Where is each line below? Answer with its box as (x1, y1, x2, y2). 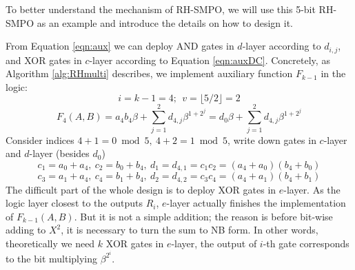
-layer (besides (29, 146, 90, 160)
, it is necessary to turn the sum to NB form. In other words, (61, 222, 318, 237)
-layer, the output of (171, 236, 257, 251)
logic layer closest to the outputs (6, 196, 143, 210)
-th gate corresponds (263, 236, 349, 251)
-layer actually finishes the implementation (166, 196, 346, 210)
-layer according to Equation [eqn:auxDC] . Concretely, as (89, 52, 330, 67)
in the (321, 66, 346, 81)
